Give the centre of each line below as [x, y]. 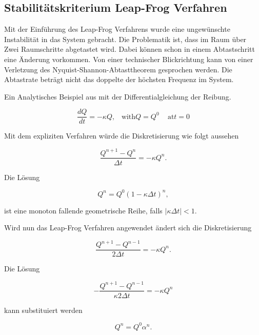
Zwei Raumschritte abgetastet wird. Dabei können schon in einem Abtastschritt [129, 49]
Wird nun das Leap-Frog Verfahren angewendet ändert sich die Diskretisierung [128, 228]
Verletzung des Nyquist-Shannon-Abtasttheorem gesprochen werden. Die [118, 69]
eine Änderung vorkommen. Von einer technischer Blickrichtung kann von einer [129, 59]
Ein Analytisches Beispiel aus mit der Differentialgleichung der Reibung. [118, 96]
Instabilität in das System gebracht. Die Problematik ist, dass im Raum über [125, 39]
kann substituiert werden [43, 310]
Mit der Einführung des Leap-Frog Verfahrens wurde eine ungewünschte [117, 29]
